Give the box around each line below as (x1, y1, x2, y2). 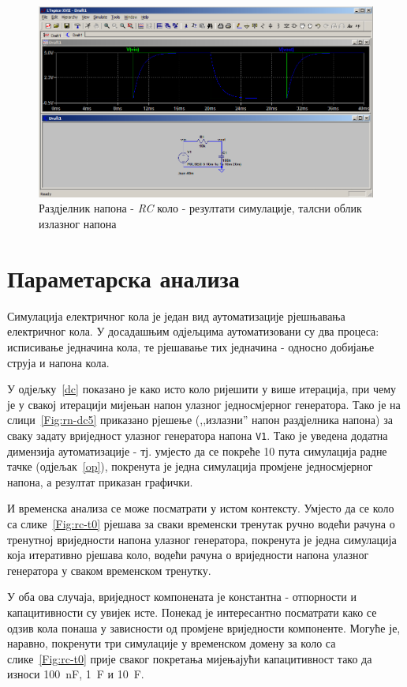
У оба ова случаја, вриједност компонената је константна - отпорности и (7, 588, 357, 605)
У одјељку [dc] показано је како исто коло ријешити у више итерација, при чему (7, 381, 397, 397)
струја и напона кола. (7, 354, 110, 370)
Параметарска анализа (7, 261, 240, 294)
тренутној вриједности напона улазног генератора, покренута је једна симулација (7, 531, 397, 547)
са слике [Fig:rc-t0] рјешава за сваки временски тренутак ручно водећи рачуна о (7, 515, 395, 531)
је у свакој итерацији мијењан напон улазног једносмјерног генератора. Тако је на (7, 396, 401, 412)
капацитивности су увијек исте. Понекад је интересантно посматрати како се (7, 603, 377, 620)
